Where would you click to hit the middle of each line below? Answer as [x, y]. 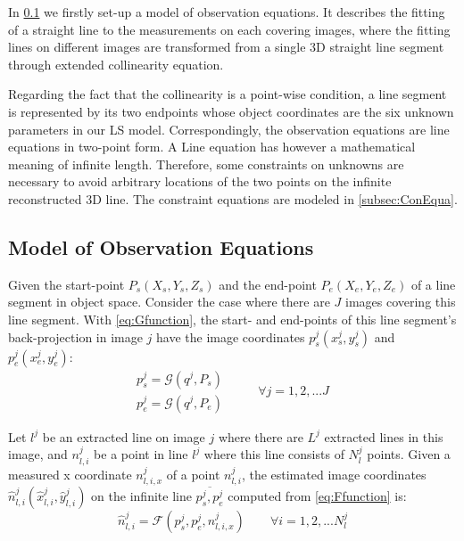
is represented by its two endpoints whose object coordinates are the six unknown [231, 111]
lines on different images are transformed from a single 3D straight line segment [226, 47]
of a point [193, 474]
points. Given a [409, 454]
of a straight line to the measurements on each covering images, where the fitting [229, 29]
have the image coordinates [231, 336]
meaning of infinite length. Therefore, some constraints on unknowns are [206, 164]
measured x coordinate [70, 474]
